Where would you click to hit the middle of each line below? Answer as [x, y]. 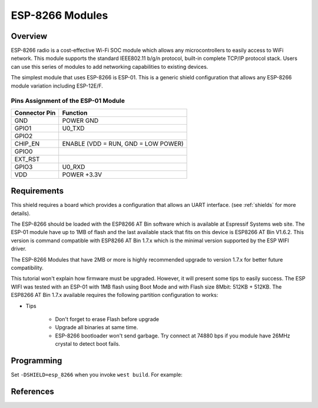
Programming [37, 361]
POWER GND [80, 121]
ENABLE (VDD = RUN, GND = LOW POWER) [123, 143]
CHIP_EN [27, 143]
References [32, 391]
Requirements [37, 191]
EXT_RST [27, 159]
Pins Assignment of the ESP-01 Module [68, 101]
